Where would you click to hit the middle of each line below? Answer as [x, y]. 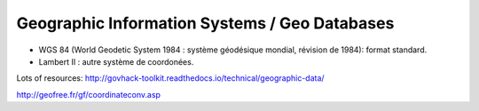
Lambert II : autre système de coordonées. [116, 61]
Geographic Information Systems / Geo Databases [205, 23]
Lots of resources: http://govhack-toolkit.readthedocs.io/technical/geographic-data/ [170, 78]
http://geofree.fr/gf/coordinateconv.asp [89, 94]
